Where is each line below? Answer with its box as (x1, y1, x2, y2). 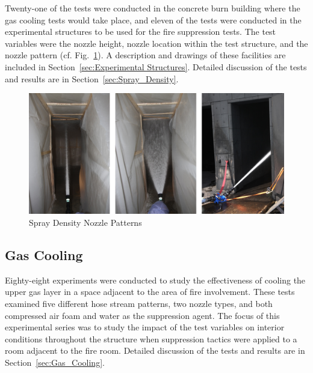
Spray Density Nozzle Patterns (29, 216, 142, 228)
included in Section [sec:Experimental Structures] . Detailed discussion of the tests (5, 60, 307, 73)
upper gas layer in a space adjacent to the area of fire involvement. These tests (5, 285, 295, 298)
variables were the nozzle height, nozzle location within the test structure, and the (5, 37, 308, 49)
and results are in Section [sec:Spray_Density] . (5, 72, 179, 85)
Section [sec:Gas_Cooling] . (5, 356, 105, 368)
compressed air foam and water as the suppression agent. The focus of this (5, 309, 280, 321)
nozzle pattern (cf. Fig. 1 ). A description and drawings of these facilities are (5, 49, 286, 61)
